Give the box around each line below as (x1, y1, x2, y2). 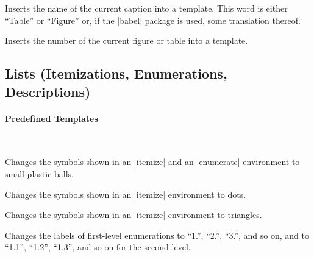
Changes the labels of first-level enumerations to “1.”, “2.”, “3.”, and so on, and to (5, 228, 309, 241)
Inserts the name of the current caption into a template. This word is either (5, 2, 288, 14)
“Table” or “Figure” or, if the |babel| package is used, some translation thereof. (5, 13, 301, 26)
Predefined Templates (5, 111, 98, 124)
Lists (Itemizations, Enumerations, (5, 64, 227, 83)
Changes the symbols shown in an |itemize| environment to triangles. (5, 208, 262, 221)
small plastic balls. (5, 167, 74, 180)
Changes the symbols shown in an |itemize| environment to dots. (5, 188, 246, 200)
